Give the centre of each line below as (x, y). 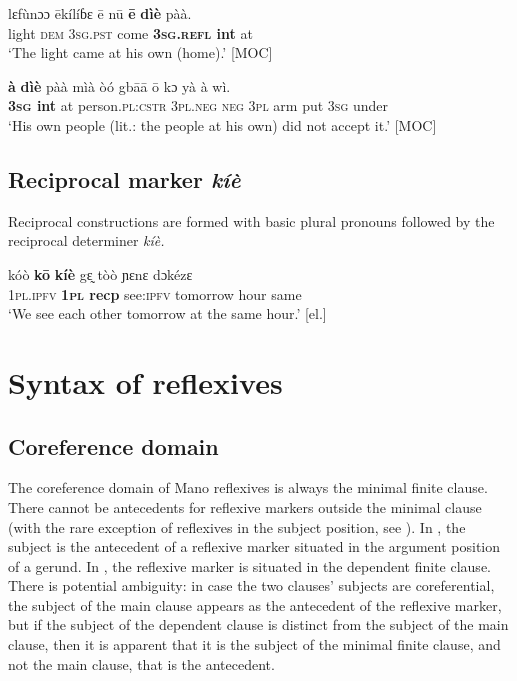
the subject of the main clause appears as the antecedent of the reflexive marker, (255, 604)
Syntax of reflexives (145, 381)
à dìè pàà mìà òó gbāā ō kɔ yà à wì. (119, 85)
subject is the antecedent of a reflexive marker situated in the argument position (254, 546)
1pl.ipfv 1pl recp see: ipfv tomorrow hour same (155, 293)
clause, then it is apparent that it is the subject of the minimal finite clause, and (254, 644)
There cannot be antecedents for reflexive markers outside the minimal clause (245, 506)
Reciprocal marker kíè (124, 178)
